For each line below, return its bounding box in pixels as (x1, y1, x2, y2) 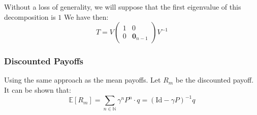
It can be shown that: (4, 85, 71, 95)
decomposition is (4, 11, 56, 22)
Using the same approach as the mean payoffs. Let (4, 74, 161, 85)
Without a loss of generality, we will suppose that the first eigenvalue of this (4, 2, 241, 12)
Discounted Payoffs (4, 55, 84, 67)
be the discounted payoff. (175, 74, 254, 85)
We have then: (63, 11, 109, 22)
